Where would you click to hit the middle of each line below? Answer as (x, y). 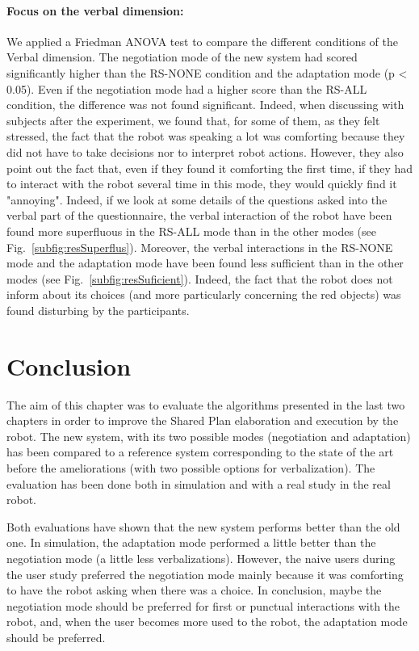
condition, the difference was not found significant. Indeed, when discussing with (205, 105)
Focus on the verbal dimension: (95, 10)
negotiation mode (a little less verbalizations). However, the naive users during (201, 558)
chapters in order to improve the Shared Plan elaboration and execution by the (203, 420)
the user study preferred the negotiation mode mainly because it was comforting (205, 574)
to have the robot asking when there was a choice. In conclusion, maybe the (194, 590)
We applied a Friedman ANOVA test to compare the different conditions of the (203, 41)
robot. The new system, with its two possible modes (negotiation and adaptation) (209, 436)
